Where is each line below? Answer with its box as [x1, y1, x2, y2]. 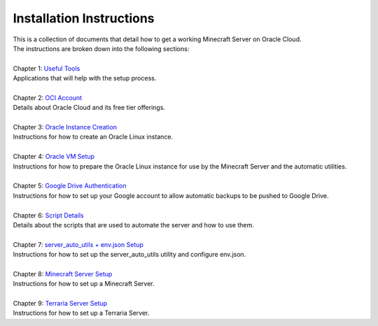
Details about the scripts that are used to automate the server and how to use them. [13, 220, 255, 229]
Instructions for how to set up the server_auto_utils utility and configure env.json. [13, 250, 246, 259]
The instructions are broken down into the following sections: [13, 44, 190, 52]
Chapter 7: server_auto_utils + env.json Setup [13, 240, 143, 248]
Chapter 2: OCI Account [13, 93, 83, 101]
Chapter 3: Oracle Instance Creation [13, 123, 118, 132]
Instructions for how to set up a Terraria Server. [13, 309, 150, 318]
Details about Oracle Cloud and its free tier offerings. [13, 104, 166, 112]
